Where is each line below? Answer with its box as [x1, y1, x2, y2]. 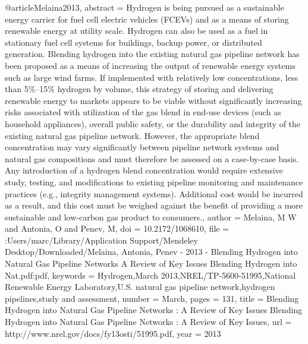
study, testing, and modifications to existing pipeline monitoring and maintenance [5, 175, 303, 188]
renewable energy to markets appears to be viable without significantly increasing [5, 94, 302, 106]
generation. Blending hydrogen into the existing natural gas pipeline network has [5, 48, 300, 60]
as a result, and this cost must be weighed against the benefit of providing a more [5, 199, 303, 212]
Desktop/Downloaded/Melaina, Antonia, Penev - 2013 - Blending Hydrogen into [5, 245, 298, 258]
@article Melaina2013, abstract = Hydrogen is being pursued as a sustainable [5, 1, 284, 13]
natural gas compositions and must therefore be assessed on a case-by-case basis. [5, 152, 299, 165]
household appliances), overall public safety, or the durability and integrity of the [5, 117, 301, 130]
